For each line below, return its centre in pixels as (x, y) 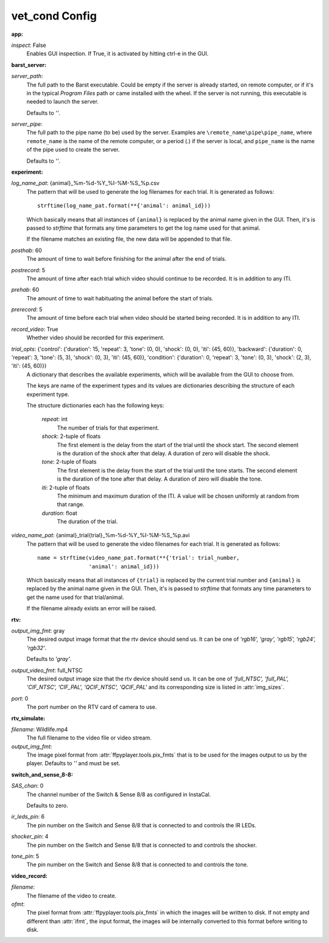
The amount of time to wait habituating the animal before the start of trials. (120, 298)
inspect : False (29, 45)
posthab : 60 (27, 250)
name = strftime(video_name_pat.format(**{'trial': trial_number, (139, 558)
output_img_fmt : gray (38, 630)
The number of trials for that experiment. (108, 428)
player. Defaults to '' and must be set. (73, 763)
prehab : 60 (25, 290)
